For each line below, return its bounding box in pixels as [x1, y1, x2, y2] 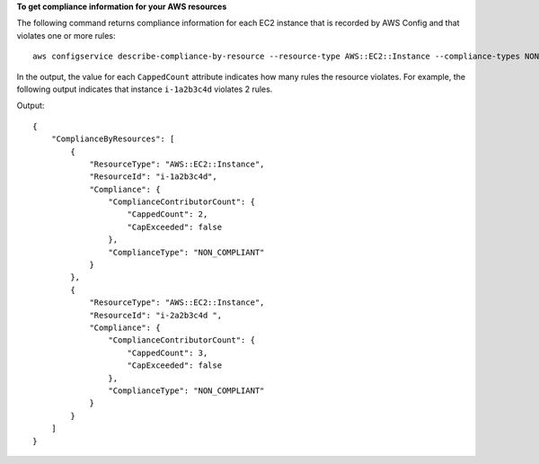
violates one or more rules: [16, 30, 116, 40]
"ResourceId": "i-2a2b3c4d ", [89, 310, 223, 320]
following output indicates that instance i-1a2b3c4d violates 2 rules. [16, 84, 273, 94]
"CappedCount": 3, [127, 347, 208, 358]
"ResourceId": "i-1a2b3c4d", [89, 172, 217, 182]
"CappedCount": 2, [127, 210, 208, 219]
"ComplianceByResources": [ [50, 134, 175, 144]
